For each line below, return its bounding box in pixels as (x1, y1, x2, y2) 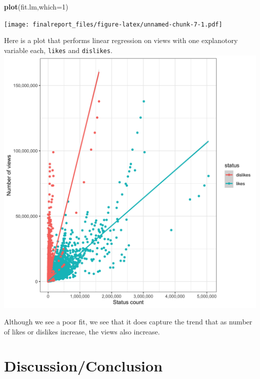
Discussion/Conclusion (4, 355, 163, 376)
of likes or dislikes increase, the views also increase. (4, 326, 160, 336)
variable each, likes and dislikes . (4, 45, 112, 55)
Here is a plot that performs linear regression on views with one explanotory (4, 35, 238, 46)
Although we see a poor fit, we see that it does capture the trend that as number (4, 316, 252, 327)
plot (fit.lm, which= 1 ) (4, 2, 68, 12)
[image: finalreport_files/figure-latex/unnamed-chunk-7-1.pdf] (4, 21, 222, 28)
